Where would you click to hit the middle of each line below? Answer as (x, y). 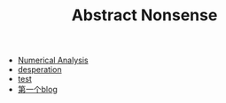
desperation (39, 70)
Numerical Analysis (53, 60)
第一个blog (37, 90)
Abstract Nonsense (144, 15)
